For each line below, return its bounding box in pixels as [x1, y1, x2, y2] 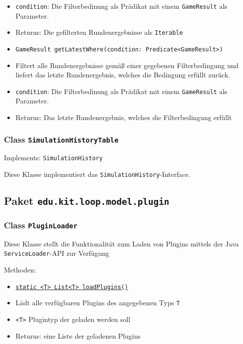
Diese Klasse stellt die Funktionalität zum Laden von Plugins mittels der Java [4, 238, 239, 248]
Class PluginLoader [4, 219, 78, 231]
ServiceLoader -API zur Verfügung [4, 248, 109, 258]
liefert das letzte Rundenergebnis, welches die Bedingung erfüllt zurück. [15, 70, 230, 80]
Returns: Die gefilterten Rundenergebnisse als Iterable [15, 27, 183, 37]
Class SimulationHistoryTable [4, 133, 119, 145]
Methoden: [4, 265, 36, 275]
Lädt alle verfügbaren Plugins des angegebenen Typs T [15, 297, 180, 308]
